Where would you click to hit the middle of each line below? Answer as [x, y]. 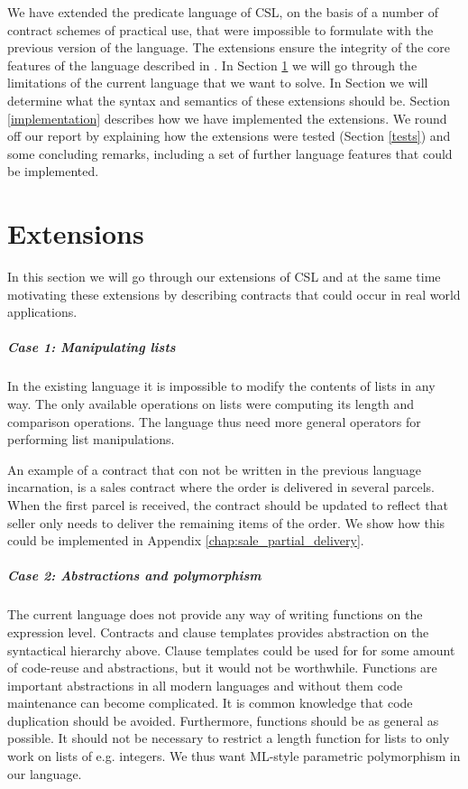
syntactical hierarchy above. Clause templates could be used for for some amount [231, 650]
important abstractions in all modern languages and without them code [205, 685]
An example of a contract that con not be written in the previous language [215, 469]
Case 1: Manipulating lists [92, 347]
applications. [42, 312]
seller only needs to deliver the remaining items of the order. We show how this [226, 522]
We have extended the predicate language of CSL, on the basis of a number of [223, 12]
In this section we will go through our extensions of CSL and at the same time [224, 277]
